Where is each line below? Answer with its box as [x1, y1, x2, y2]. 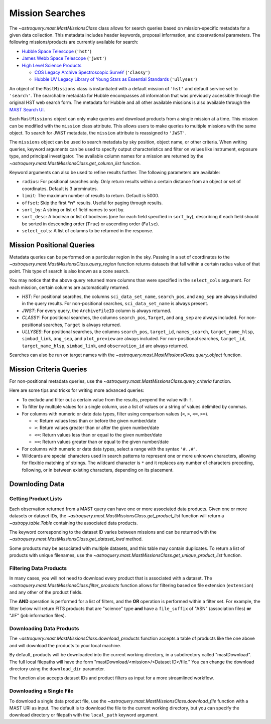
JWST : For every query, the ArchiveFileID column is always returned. [22, 308, 172, 314]
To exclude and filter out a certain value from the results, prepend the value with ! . [22, 396, 193, 402]
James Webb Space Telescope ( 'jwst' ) [22, 55, 106, 61]
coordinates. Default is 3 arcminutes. [22, 186, 98, 192]
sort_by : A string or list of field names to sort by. [22, 206, 125, 213]
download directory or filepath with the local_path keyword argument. [9, 712, 159, 718]
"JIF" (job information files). [9, 613, 66, 619]
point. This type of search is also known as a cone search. [9, 268, 130, 274]
